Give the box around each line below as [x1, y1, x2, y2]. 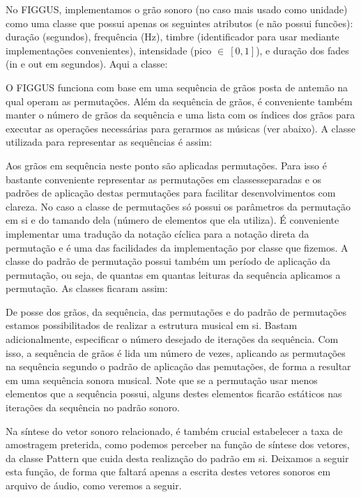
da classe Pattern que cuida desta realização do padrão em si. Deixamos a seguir [6, 450, 349, 465]
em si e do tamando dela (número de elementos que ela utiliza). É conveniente [6, 213, 339, 227]
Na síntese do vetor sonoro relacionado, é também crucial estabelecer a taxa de [6, 423, 343, 438]
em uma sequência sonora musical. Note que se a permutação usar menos [6, 372, 318, 387]
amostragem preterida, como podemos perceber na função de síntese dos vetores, [6, 437, 350, 452]
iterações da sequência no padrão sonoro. [6, 400, 180, 415]
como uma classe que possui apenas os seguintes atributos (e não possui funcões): [6, 15, 353, 30]
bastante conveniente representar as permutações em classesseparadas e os [6, 171, 322, 186]
